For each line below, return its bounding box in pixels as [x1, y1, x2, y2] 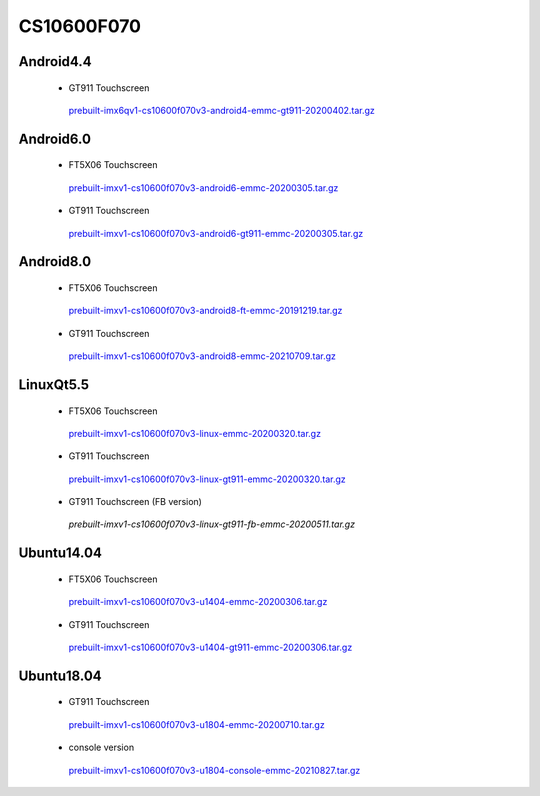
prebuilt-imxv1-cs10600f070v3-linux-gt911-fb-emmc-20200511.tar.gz [68, 518, 355, 530]
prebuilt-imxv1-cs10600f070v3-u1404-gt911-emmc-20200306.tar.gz [68, 641, 353, 654]
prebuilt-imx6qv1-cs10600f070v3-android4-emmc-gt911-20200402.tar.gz [68, 104, 375, 116]
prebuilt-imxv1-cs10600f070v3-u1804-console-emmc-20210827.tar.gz [68, 764, 361, 776]
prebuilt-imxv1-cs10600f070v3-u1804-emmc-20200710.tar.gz [68, 718, 325, 730]
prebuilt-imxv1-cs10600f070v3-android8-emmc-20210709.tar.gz [68, 350, 337, 362]
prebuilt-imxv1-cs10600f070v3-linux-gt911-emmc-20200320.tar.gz [68, 473, 347, 485]
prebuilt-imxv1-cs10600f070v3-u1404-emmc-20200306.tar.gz [68, 596, 328, 608]
